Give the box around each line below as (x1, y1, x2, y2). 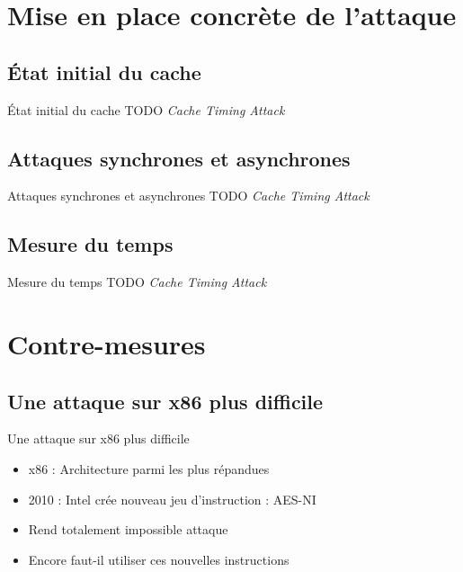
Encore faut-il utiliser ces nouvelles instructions (28, 550, 289, 568)
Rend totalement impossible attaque (28, 520, 228, 539)
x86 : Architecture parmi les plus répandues (28, 459, 270, 478)
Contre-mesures (7, 325, 206, 362)
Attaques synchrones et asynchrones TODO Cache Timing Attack (7, 186, 370, 205)
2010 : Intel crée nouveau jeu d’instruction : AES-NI (28, 489, 316, 508)
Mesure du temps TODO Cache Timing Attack (7, 273, 267, 291)
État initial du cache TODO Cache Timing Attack (7, 100, 285, 119)
